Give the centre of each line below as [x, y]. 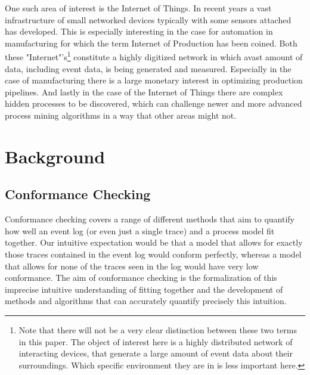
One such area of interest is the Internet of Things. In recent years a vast [138, 8]
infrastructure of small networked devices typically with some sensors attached [148, 19]
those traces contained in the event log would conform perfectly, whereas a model [153, 254]
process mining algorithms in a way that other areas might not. [121, 115]
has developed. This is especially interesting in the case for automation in [139, 31]
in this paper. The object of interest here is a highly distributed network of [156, 341]
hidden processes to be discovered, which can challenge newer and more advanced [154, 103]
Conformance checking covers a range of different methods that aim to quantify [150, 219]
